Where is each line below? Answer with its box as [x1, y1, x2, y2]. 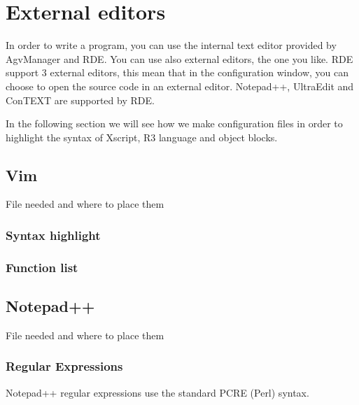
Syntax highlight [6, 227, 101, 243]
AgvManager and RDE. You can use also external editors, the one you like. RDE [6, 51, 353, 66]
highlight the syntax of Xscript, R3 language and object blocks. [6, 129, 278, 144]
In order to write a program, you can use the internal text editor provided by [6, 38, 337, 52]
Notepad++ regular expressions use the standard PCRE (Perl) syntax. [6, 385, 309, 399]
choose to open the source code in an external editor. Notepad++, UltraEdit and [6, 78, 354, 93]
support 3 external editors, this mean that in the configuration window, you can [6, 65, 349, 80]
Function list [6, 258, 78, 276]
